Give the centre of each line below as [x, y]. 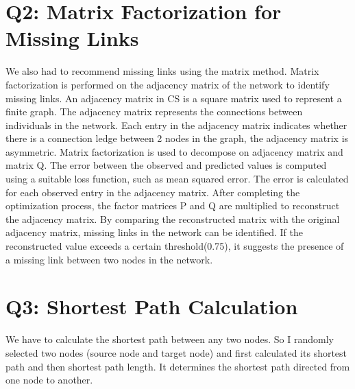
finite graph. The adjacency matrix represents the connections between [154, 111]
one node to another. [49, 380]
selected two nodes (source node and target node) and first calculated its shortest [176, 352]
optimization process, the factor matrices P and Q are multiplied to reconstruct [173, 205]
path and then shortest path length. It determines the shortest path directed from [178, 366]
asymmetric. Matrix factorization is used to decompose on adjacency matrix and [174, 151]
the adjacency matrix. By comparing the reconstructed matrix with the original [173, 219]
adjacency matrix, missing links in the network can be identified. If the [154, 232]
